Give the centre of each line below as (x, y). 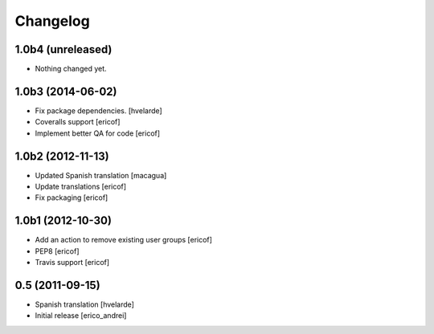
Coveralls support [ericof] (78, 122)
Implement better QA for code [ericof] (98, 133)
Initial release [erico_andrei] (81, 316)
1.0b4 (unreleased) (63, 49)
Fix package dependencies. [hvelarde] (98, 110)
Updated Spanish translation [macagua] (101, 175)
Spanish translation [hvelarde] (84, 304)
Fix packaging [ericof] (72, 198)
